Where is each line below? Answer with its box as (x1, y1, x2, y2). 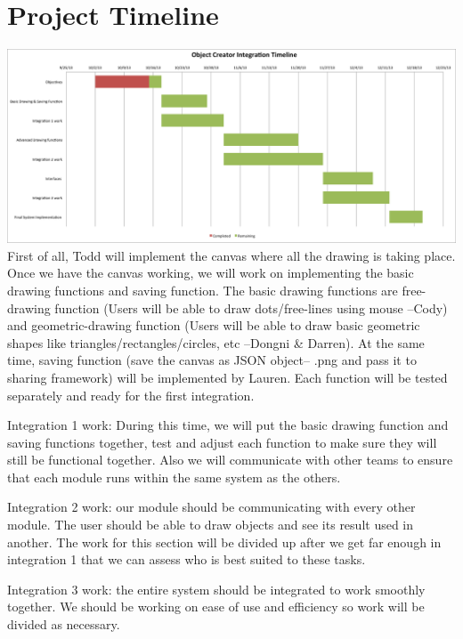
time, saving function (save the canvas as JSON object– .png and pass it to (7, 351, 417, 369)
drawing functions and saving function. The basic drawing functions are (7, 280, 398, 299)
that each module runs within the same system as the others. (7, 467, 341, 486)
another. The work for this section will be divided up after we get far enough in (7, 532, 442, 551)
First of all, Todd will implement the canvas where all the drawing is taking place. (7, 246, 456, 264)
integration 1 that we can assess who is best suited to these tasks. (7, 550, 366, 569)
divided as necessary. (7, 615, 120, 634)
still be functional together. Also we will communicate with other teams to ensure (7, 450, 453, 469)
